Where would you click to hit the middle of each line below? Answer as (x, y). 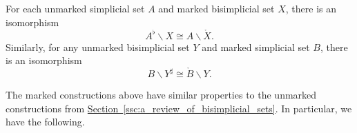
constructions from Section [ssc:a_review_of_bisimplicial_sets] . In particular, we (179, 108)
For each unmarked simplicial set (75, 8)
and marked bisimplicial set (216, 8)
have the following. (45, 122)
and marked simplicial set (256, 47)
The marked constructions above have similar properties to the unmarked (161, 95)
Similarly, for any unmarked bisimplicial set (98, 47)
